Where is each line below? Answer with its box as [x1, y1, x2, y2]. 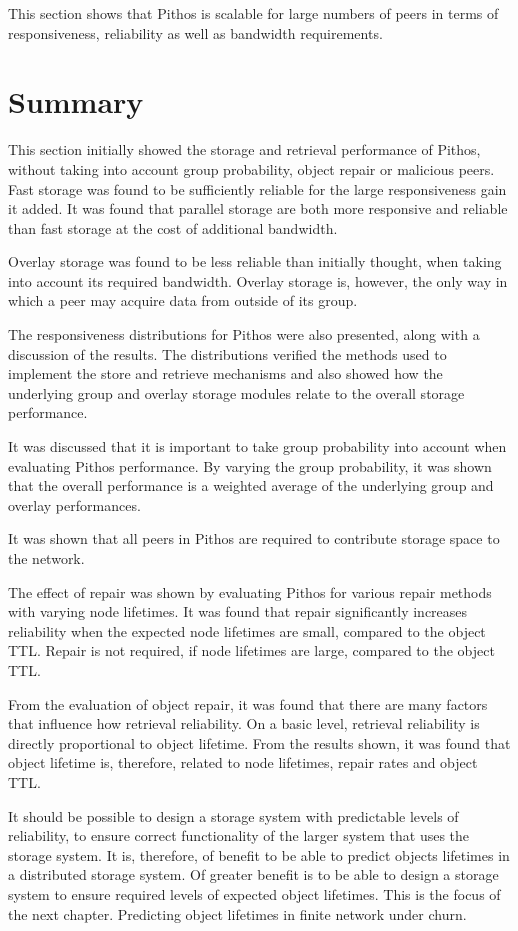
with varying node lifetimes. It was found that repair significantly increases [8, 601, 468, 622]
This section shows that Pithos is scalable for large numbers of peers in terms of [8, 3, 499, 23]
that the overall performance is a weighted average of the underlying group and [8, 475, 494, 496]
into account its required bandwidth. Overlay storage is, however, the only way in [8, 270, 508, 291]
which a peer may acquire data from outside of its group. [8, 290, 358, 311]
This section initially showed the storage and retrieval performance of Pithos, [8, 139, 481, 160]
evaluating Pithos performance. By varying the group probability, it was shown [8, 455, 492, 476]
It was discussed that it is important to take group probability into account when [8, 436, 507, 457]
